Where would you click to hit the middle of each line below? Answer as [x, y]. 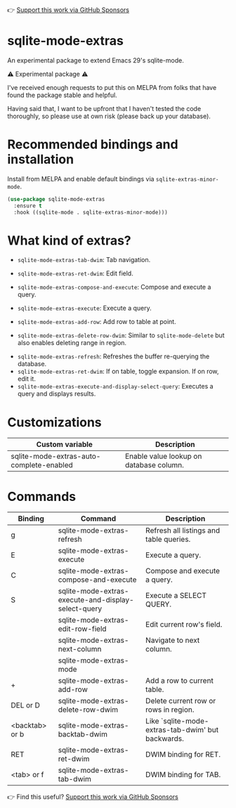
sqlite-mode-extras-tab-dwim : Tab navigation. [84, 260]
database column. [155, 465]
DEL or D [25, 705]
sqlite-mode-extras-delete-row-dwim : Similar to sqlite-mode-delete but [121, 335]
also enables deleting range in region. [72, 343]
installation [41, 159]
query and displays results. [57, 394]
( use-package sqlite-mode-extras [56, 199]
